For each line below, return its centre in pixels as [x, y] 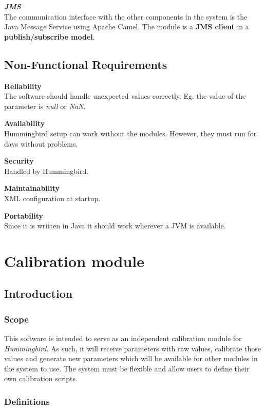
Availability [25, 123]
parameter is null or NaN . [45, 106]
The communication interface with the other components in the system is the [126, 16]
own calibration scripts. [41, 378]
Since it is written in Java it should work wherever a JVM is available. [115, 226]
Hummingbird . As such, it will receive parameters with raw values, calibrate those [132, 348]
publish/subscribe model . [50, 36]
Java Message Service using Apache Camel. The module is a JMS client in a [127, 26]
